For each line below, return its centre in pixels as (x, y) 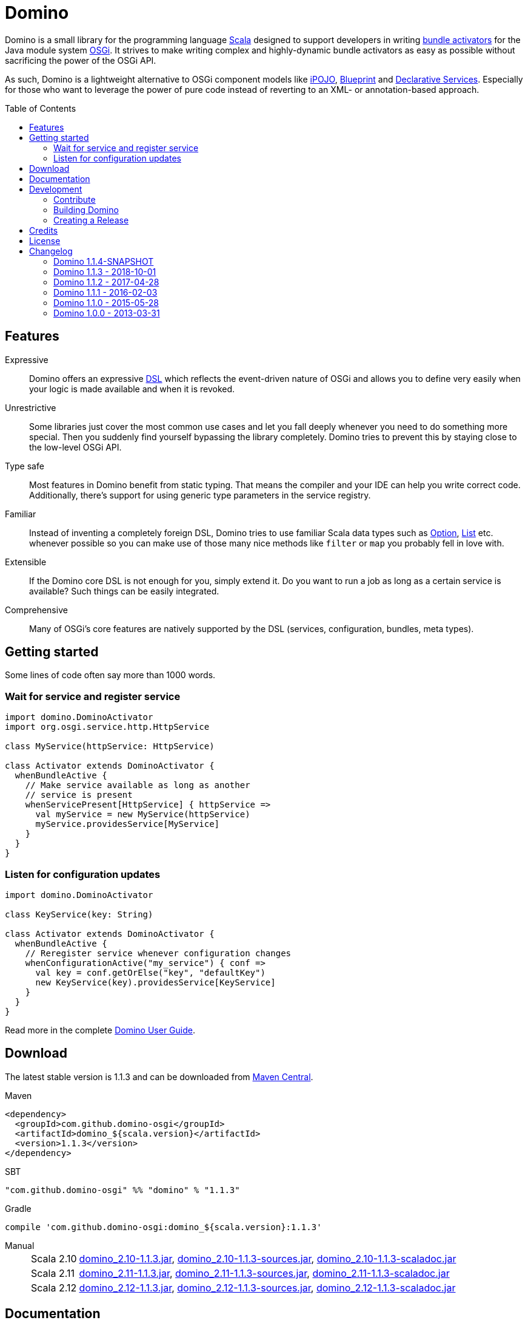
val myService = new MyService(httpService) (143, 815)
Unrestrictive (31, 407)
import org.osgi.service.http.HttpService (107, 727)
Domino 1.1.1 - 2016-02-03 (105, 292)
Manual (20, 1245)
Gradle (18, 1208)
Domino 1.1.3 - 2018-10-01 (105, 271)
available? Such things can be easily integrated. (124, 591)
